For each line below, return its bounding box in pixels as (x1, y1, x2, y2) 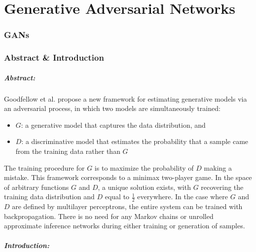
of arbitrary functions (4, 181, 69, 192)
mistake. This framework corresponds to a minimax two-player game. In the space (4, 172, 252, 182)
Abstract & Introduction (4, 51, 104, 64)
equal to (105, 191, 130, 202)
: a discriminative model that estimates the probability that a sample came (21, 136, 249, 146)
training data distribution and (4, 191, 95, 202)
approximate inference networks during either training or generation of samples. (4, 220, 245, 231)
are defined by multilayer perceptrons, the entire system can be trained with (12, 201, 243, 212)
